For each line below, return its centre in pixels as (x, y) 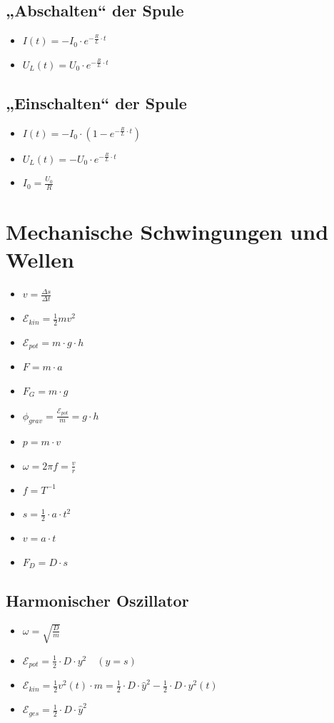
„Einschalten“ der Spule (96, 102)
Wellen (40, 259)
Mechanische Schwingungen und (167, 232)
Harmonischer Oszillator (97, 600)
